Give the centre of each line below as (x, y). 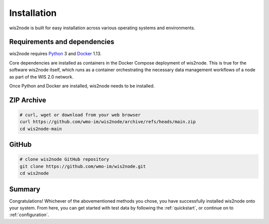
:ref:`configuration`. (29, 215)
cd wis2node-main (41, 129)
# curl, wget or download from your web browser (80, 115)
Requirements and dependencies (62, 42)
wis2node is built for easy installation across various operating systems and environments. (102, 28)
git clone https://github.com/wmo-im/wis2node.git (83, 166)
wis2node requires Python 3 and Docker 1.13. (55, 54)
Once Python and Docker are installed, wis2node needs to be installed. (82, 86)
